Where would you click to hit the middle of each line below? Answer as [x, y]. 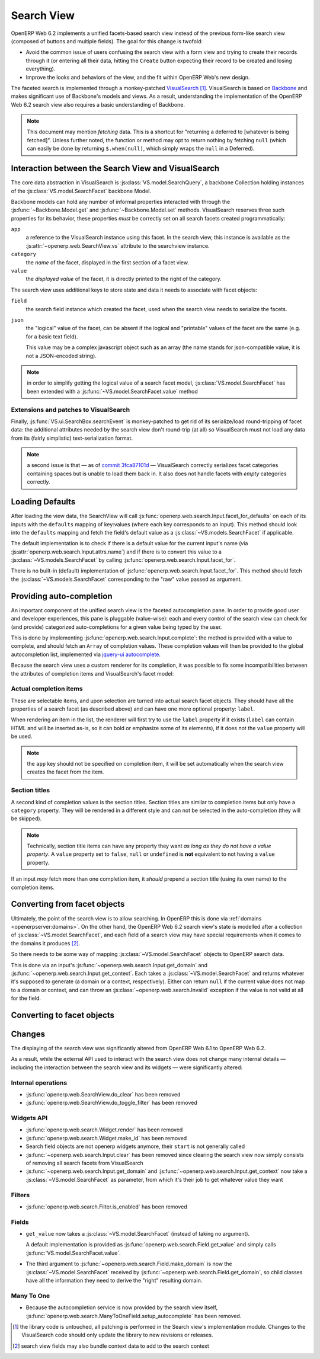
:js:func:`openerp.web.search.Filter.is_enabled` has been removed [107, 1207]
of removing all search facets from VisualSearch [84, 1163]
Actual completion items [47, 689]
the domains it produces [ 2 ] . [46, 943]
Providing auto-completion [62, 596]
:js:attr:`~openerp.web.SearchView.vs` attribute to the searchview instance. [118, 245]
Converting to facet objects [63, 1015]
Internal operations [39, 1083]
